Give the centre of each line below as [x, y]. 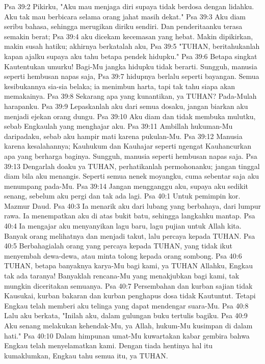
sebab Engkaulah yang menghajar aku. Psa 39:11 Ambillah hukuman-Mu [118, 126]
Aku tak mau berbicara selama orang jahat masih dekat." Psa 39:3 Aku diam [125, 16]
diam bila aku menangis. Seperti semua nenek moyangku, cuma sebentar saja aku [132, 176]
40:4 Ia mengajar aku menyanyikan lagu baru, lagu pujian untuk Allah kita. [123, 226]
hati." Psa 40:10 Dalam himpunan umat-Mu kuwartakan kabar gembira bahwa [127, 335]
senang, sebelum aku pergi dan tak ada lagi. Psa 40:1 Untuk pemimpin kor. [122, 196]
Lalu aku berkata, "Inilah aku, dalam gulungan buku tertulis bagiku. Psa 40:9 [126, 315]
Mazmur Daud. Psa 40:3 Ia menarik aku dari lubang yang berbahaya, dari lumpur [132, 205]
